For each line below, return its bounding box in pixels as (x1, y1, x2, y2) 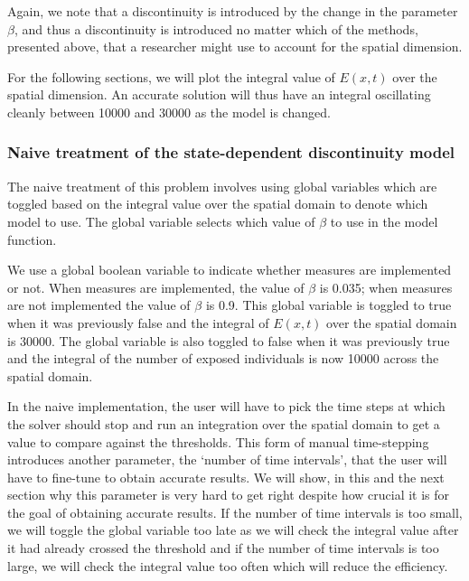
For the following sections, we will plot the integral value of (7, 67, 335, 86)
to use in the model (330, 211, 438, 230)
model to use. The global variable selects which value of (7, 211, 315, 230)
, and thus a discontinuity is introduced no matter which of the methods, (14, 19, 418, 38)
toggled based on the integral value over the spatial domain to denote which (7, 194, 428, 213)
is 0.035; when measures (319, 277, 453, 296)
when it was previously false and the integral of (7, 313, 269, 332)
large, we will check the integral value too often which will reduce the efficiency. (7, 556, 448, 575)
